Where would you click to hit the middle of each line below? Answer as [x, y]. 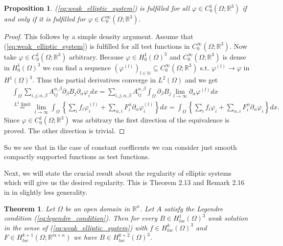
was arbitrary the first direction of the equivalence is [151, 120]
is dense [234, 56]
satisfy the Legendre [194, 208]
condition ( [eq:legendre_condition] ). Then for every [81, 218]
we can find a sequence [77, 67]
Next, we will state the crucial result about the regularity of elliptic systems [118, 173]
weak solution [228, 218]
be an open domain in [97, 208]
